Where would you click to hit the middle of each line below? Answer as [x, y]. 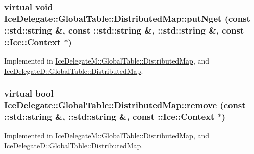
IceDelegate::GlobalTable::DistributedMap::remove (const [125, 105]
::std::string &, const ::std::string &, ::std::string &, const [124, 30]
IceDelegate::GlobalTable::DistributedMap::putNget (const [127, 18]
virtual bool [29, 93]
